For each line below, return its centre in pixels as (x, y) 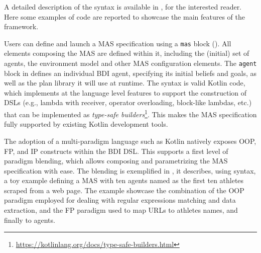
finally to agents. (30, 220)
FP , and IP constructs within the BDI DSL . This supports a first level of (116, 151)
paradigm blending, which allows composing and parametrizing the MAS (116, 161)
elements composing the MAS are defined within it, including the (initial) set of (127, 53)
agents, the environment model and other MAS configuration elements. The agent (130, 63)
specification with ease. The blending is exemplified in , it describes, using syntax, (130, 170)
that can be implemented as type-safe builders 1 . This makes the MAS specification (130, 113)
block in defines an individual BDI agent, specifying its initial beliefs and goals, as (130, 73)
